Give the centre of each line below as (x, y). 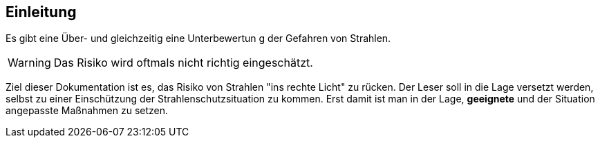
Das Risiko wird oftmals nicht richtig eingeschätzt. (183, 63)
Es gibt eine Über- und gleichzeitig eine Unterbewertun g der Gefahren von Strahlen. (198, 38)
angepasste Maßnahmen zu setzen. (87, 111)
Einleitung (41, 12)
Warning (29, 63)
